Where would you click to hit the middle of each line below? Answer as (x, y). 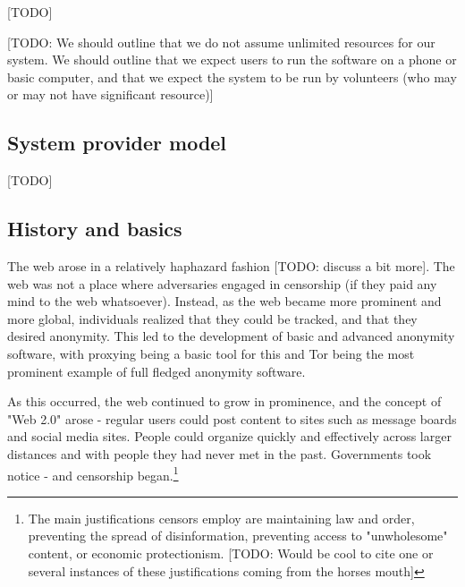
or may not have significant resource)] (110, 94)
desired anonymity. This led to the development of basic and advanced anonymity (231, 336)
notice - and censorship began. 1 (93, 473)
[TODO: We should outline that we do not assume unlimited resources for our (221, 42)
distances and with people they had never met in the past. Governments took (220, 453)
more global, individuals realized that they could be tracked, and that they (212, 318)
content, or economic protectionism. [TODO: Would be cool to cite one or (231, 553)
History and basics (95, 229)
